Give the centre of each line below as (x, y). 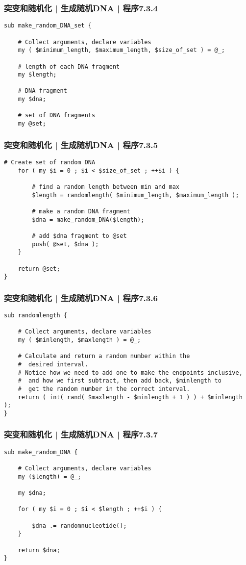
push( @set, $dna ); (65, 244)
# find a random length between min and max (106, 187)
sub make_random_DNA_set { (48, 26)
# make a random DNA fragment (81, 211)
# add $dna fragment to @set (79, 236)
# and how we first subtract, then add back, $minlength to (120, 381)
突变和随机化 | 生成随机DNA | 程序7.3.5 (81, 144)
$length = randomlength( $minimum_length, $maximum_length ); (135, 195)
